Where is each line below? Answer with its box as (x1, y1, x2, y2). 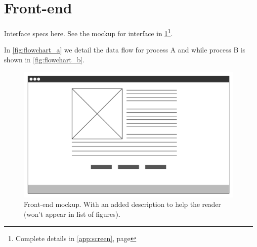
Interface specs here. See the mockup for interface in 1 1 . (4, 27, 173, 38)
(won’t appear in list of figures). (24, 208, 121, 219)
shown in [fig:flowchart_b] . (4, 54, 85, 64)
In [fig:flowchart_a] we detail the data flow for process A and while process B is (4, 45, 246, 55)
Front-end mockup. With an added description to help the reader (24, 199, 221, 209)
